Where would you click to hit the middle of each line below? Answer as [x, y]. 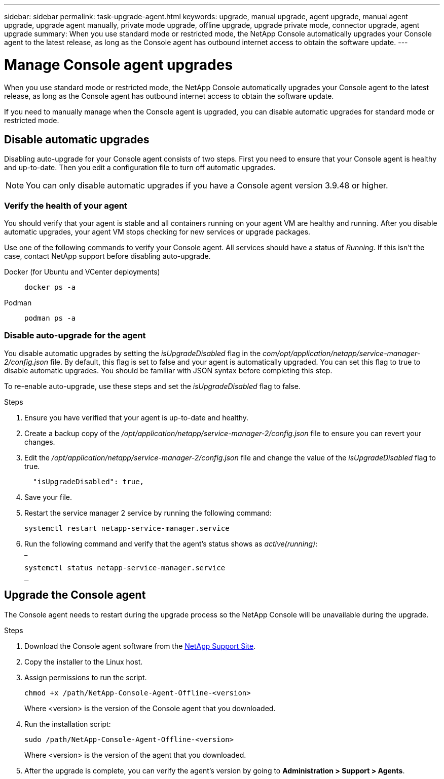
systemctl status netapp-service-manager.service [125, 568]
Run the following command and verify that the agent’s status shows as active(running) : [171, 543]
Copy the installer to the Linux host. [84, 661]
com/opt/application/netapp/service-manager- [342, 353]
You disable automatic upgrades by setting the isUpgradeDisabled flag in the [133, 353]
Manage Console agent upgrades [119, 65]
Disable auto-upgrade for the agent [75, 336]
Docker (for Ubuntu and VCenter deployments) [82, 272]
